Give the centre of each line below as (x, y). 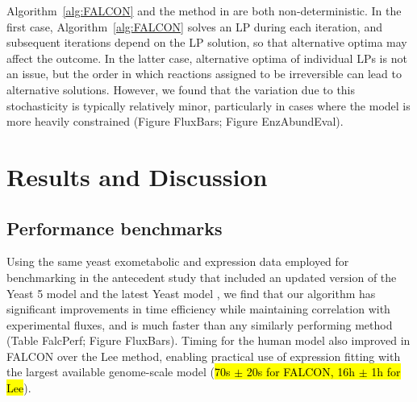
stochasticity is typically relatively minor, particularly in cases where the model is (208, 105)
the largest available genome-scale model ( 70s (119, 372)
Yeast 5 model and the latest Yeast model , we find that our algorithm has (191, 293)
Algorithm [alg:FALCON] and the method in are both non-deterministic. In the (204, 10)
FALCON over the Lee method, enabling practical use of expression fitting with (204, 356)
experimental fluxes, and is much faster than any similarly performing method (200, 324)
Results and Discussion (137, 176)
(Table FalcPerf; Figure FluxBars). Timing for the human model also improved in (208, 340)
